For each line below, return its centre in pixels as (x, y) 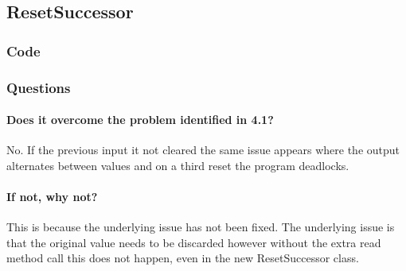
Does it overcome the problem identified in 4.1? (140, 120)
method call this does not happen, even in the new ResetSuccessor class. (183, 258)
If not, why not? (52, 197)
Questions (39, 87)
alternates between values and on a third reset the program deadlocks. (178, 165)
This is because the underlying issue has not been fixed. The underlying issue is (201, 227)
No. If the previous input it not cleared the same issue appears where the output (203, 150)
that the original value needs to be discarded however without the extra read (194, 242)
